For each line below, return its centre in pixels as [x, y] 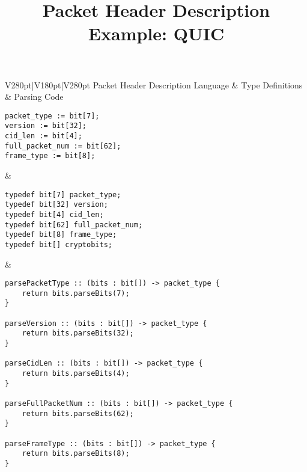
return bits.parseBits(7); [76, 293]
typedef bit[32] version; [56, 205]
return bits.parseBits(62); [78, 413]
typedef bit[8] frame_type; [61, 235]
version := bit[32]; [46, 126]
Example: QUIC [156, 33]
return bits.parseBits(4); [76, 374]
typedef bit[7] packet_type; [63, 195]
